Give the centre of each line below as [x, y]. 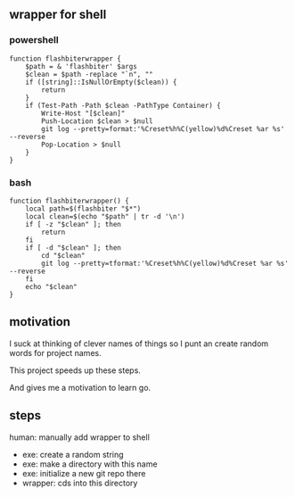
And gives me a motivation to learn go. [80, 387]
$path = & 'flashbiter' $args [82, 66]
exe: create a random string [73, 454]
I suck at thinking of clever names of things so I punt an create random [139, 344]
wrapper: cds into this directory [80, 483]
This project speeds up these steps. [75, 370]
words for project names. [55, 352]
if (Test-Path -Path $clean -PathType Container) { [123, 105]
